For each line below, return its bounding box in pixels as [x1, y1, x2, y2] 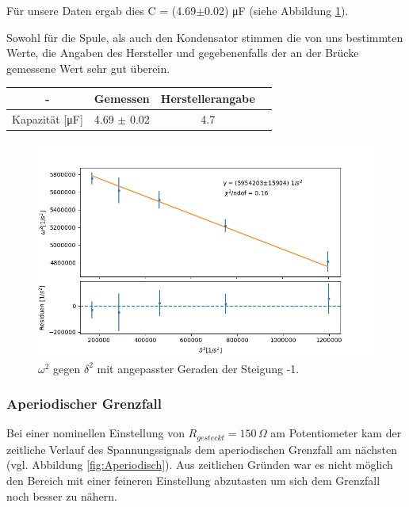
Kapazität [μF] [12, 110, 83, 127]
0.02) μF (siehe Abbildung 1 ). [204, 2, 349, 18]
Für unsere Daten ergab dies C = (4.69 [6, 2, 197, 18]
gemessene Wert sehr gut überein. [6, 59, 170, 76]
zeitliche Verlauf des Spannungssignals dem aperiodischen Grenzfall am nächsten [6, 440, 398, 457]
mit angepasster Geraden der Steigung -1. [97, 360, 300, 376]
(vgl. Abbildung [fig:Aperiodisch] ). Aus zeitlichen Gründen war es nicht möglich [6, 456, 393, 473]
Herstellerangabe [160, 90, 255, 106]
